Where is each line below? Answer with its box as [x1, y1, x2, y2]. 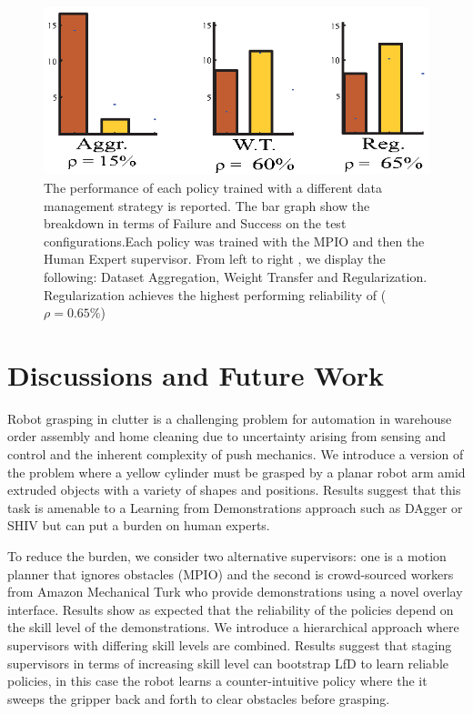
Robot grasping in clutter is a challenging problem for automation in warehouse [7, 408, 452, 427]
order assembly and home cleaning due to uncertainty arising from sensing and [7, 427, 447, 446]
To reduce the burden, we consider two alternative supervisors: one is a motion [7, 546, 447, 565]
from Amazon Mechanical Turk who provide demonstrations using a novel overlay [7, 582, 463, 601]
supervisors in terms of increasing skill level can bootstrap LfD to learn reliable [7, 653, 448, 672]
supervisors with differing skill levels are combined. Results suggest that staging [7, 635, 452, 654]
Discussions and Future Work [7, 356, 385, 393]
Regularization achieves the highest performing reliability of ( [44, 285, 387, 304]
